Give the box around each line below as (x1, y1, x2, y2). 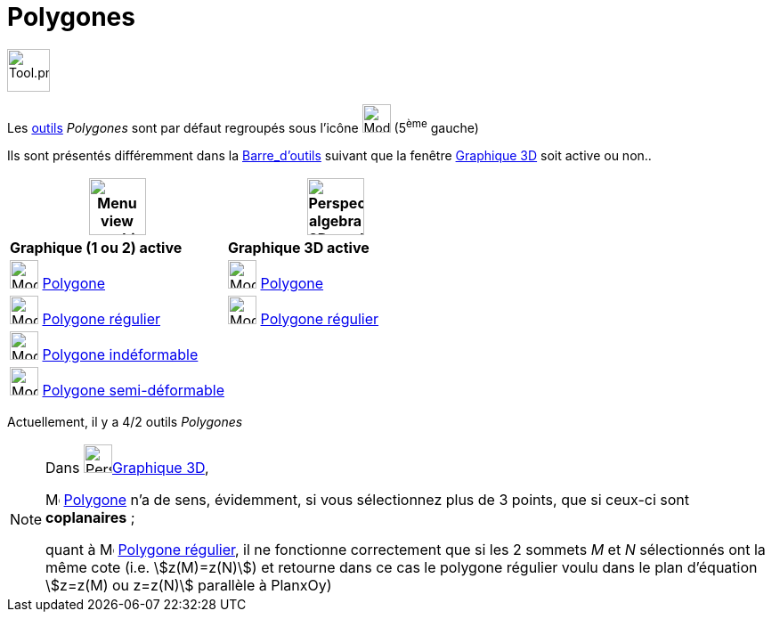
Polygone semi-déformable (42, 380, 225, 399)
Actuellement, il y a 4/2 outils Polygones (7, 413, 243, 429)
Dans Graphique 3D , (45, 458, 209, 476)
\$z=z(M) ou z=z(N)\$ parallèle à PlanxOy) (45, 575, 332, 594)
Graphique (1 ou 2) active (10, 238, 183, 257)
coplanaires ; (45, 508, 135, 526)
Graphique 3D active (228, 238, 370, 257)
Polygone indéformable (42, 345, 199, 363)
